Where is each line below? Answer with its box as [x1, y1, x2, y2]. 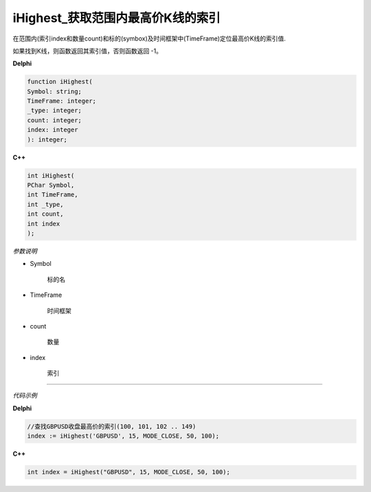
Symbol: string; [27, 87, 82, 96]
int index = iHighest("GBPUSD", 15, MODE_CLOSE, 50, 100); [27, 468, 230, 476]
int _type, [27, 200, 64, 208]
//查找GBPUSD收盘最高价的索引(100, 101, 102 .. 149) [27, 423, 196, 430]
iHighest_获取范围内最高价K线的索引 [12, 10, 221, 25]
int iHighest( [27, 172, 75, 179]
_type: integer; [27, 107, 82, 115]
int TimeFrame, [27, 191, 78, 199]
